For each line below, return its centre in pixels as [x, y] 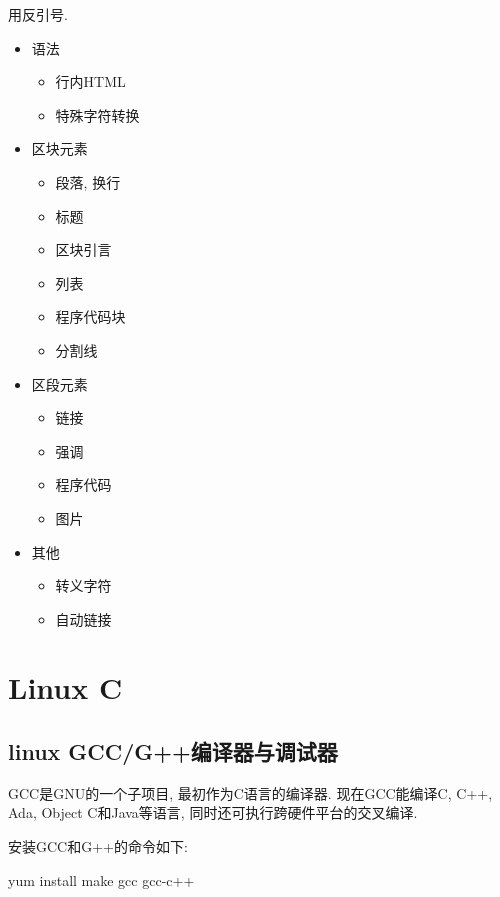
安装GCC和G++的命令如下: [98, 846]
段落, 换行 [88, 181]
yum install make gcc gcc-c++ [101, 879]
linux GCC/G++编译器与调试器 [173, 751]
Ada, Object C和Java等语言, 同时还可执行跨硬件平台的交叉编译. [213, 812]
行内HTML [90, 81]
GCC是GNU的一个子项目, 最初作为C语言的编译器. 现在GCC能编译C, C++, [250, 792]
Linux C [65, 687]
